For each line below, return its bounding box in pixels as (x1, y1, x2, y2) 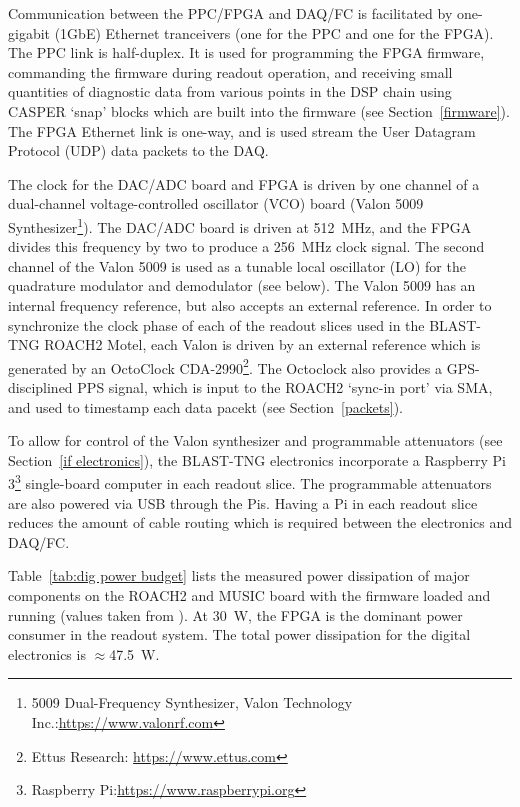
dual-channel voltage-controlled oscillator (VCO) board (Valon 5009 (8, 193, 424, 214)
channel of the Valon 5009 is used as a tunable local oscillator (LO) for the (8, 255, 466, 276)
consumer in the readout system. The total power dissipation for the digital (8, 624, 471, 645)
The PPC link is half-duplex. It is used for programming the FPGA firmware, (8, 42, 485, 63)
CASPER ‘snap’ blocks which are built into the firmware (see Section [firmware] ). (8, 100, 510, 121)
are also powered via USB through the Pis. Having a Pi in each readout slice (8, 492, 478, 513)
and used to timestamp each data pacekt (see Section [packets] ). (8, 396, 403, 417)
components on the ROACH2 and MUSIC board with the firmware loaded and (8, 585, 491, 605)
